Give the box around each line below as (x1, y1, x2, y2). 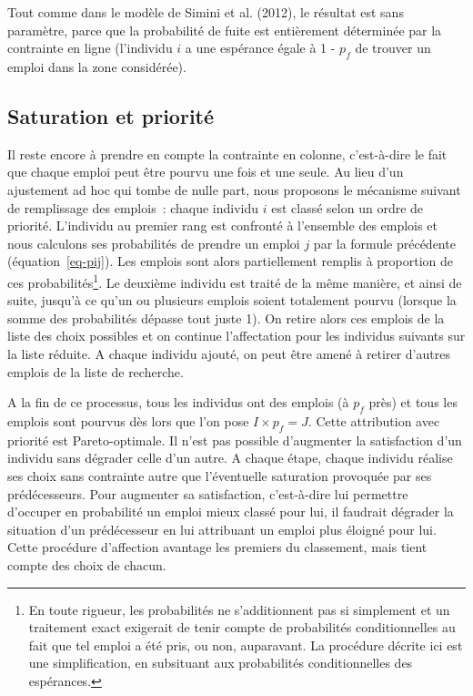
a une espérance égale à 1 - (185, 38, 336, 57)
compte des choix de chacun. (7, 555, 166, 574)
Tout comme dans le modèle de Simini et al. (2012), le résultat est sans (7, 3, 404, 21)
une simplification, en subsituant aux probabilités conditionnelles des (28, 653, 413, 672)
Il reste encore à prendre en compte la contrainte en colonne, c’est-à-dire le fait (7, 144, 448, 163)
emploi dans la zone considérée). (7, 56, 186, 76)
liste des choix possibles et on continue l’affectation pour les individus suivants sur (7, 326, 466, 345)
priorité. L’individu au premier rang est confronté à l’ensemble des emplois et (7, 216, 438, 235)
